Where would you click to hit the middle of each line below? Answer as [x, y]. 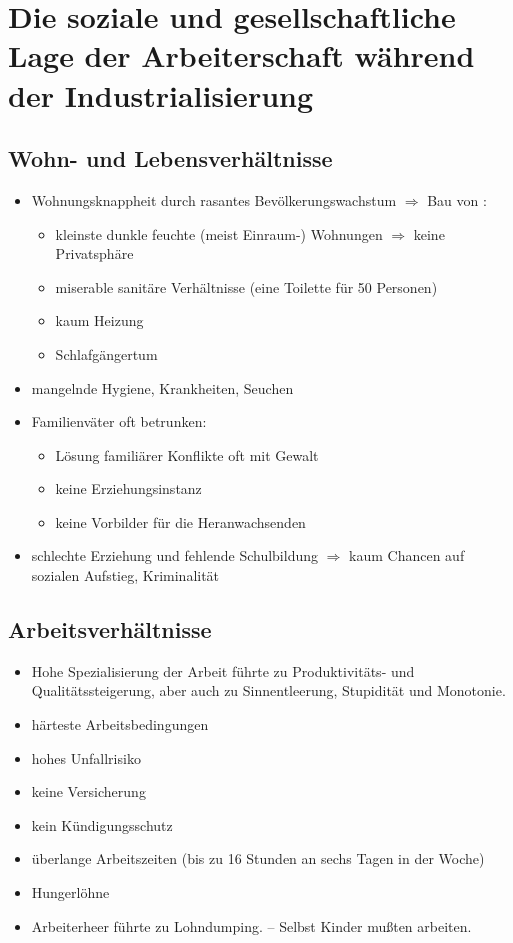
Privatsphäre [94, 253]
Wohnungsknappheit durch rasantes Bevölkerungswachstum [214, 199]
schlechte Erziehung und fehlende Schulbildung [174, 555]
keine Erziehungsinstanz [128, 488]
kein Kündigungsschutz [102, 824]
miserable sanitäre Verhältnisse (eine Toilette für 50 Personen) [246, 286]
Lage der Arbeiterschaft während [241, 55]
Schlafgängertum [106, 353]
